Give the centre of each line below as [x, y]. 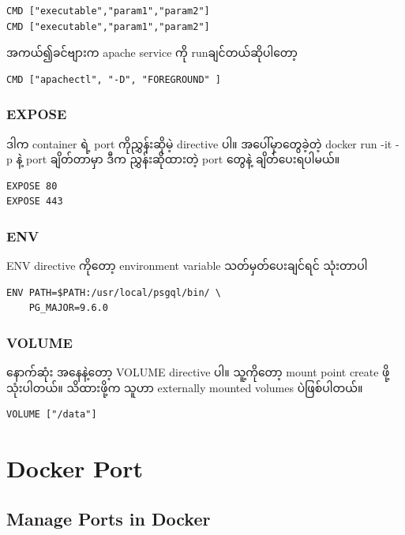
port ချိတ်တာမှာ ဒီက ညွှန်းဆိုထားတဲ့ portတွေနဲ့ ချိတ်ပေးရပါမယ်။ [183, 159]
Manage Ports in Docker [109, 518]
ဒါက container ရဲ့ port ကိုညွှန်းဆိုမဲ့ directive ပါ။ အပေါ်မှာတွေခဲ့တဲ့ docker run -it [199, 143]
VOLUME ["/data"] [52, 415]
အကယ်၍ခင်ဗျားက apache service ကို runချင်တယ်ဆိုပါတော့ [152, 52]
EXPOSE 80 [32, 186]
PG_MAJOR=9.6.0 [68, 308]
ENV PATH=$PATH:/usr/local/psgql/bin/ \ [114, 292]
